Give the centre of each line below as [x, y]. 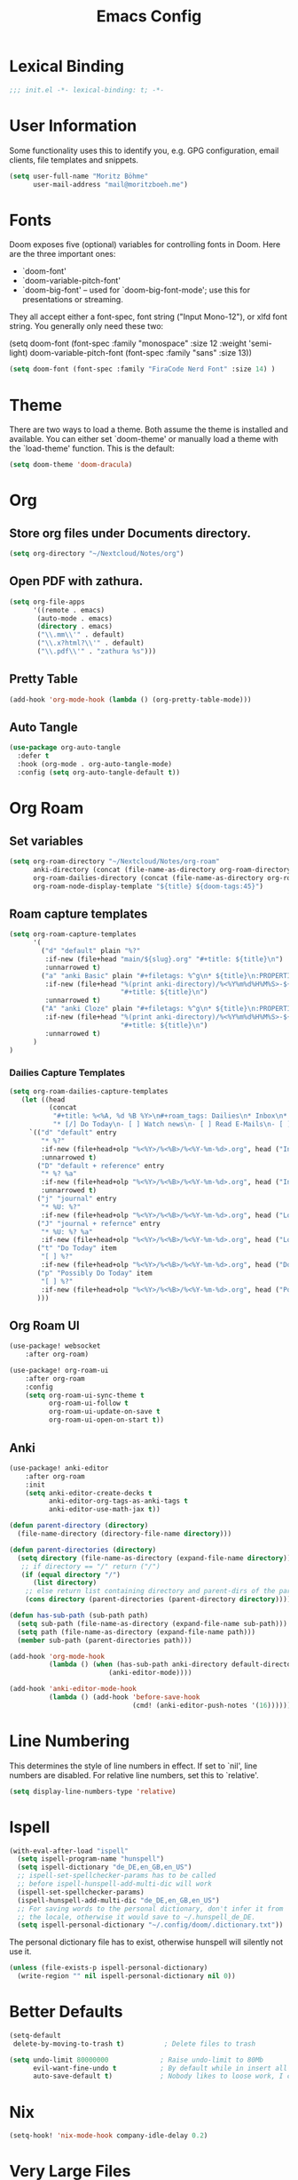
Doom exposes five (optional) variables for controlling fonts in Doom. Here [145, 244]
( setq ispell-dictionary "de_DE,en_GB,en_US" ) [105, 1867]
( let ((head [43, 1100]
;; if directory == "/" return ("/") [91, 1567]
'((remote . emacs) [68, 610]
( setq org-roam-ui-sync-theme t [85, 1395]
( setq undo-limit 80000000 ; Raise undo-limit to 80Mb [137, 2060]
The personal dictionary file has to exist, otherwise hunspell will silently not [146, 1942]
